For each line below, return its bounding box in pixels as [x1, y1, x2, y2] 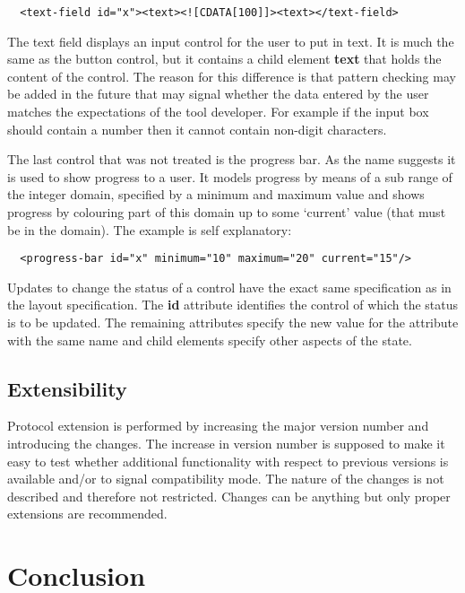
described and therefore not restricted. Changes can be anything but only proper [7, 486, 451, 505]
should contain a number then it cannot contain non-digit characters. [7, 119, 387, 138]
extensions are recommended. [7, 504, 168, 523]
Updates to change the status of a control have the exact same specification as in [7, 277, 452, 296]
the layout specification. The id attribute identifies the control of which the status [7, 295, 459, 314]
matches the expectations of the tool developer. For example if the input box [7, 102, 429, 121]
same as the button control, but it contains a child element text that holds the [7, 49, 442, 68]
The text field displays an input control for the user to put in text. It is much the [7, 31, 454, 50]
